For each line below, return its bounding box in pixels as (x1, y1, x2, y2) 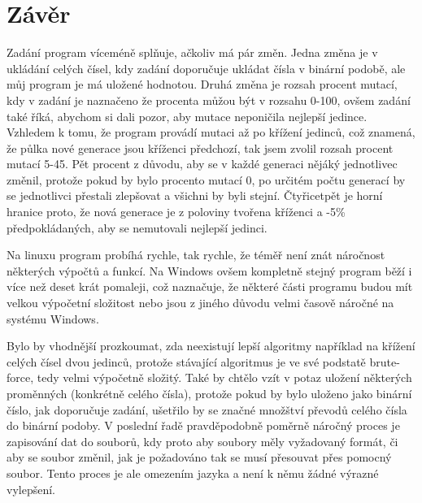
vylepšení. (7, 480, 55, 497)
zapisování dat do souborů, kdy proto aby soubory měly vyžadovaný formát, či (7, 432, 398, 449)
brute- (369, 353, 400, 370)
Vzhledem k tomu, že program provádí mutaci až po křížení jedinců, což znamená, (7, 124, 415, 141)
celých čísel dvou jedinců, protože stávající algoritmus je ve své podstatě (7, 353, 366, 370)
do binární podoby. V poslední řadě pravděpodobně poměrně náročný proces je (7, 417, 400, 434)
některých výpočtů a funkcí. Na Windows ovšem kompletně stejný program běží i (7, 262, 412, 279)
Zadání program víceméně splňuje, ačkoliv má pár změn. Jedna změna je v (7, 44, 378, 61)
